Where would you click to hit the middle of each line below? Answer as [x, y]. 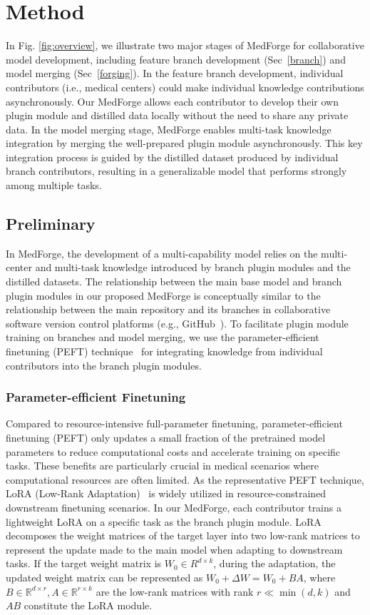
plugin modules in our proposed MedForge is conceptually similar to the [163, 295]
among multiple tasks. [54, 185]
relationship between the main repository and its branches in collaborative [168, 309]
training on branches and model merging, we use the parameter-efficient [163, 337]
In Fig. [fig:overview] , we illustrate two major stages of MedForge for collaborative [185, 45]
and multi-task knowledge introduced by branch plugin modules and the [193, 267]
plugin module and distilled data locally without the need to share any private [177, 115]
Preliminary [51, 224]
